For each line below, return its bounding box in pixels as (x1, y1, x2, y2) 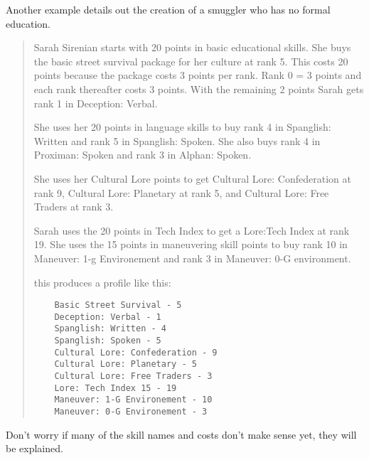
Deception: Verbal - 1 (54, 311, 161, 322)
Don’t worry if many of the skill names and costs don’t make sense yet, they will (6, 427, 357, 442)
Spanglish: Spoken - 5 (54, 336, 161, 346)
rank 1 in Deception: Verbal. (33, 95, 158, 110)
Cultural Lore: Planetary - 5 (54, 359, 197, 370)
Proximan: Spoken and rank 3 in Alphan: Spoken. (33, 147, 252, 162)
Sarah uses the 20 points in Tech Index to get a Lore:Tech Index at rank (33, 223, 350, 237)
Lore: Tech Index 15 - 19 (54, 383, 177, 393)
